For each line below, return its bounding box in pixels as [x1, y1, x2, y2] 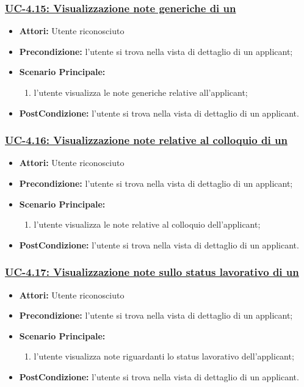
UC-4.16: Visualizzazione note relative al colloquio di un [5, 132, 288, 148]
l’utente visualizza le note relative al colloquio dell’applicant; [34, 218, 261, 231]
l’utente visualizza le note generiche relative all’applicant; [34, 86, 248, 98]
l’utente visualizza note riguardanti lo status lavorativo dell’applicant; [34, 350, 294, 363]
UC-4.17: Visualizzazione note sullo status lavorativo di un [5, 264, 299, 280]
